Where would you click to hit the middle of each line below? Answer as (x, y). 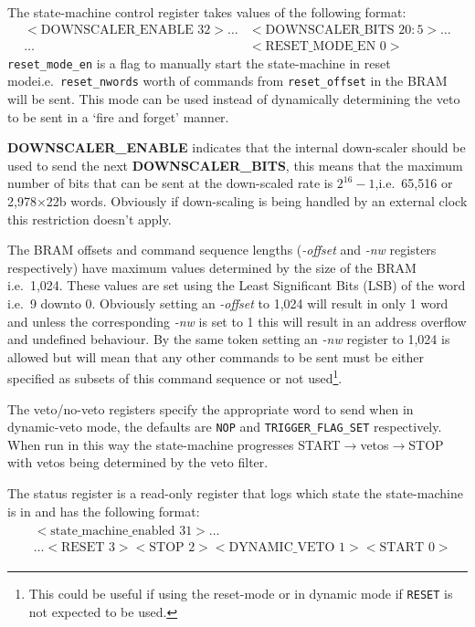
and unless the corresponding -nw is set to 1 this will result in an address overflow (237, 321)
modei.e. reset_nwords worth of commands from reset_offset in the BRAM (227, 81)
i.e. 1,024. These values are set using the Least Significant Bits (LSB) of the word (237, 285)
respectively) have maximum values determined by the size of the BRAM (212, 267)
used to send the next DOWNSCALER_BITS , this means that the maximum (235, 165)
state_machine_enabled (113, 532)
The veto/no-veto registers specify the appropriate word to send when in (211, 408)
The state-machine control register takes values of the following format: (207, 12)
